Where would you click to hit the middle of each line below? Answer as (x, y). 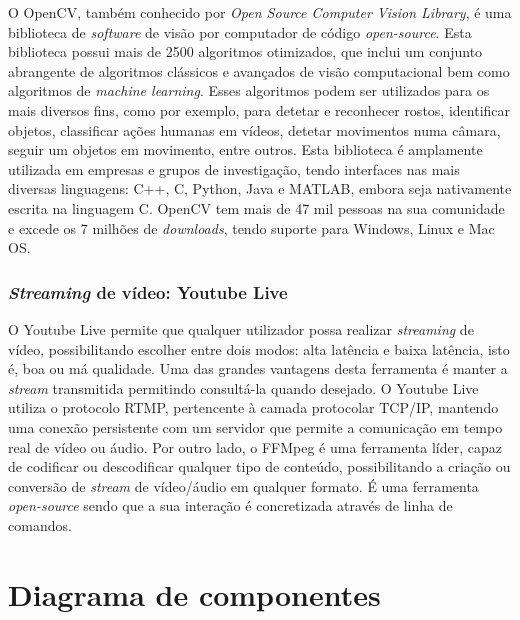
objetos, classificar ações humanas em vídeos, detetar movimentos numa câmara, (254, 129)
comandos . (40, 524)
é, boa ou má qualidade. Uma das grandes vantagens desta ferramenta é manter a (258, 368)
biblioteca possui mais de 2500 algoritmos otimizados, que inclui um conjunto (245, 51)
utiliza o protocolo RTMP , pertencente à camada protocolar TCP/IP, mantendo (253, 407)
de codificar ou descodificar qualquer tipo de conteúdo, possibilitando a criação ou (259, 466)
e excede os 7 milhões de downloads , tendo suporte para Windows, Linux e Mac (251, 227)
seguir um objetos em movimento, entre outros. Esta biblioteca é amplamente (245, 149)
